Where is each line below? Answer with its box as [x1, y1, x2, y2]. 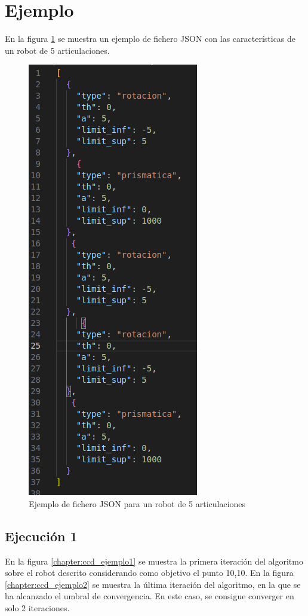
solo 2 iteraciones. [5, 602, 70, 614]
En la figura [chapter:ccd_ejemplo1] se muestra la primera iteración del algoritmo [5, 554, 303, 567]
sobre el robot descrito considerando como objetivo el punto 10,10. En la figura [5, 566, 294, 579]
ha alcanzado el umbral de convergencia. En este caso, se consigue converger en [5, 590, 294, 602]
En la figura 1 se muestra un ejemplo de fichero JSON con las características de [5, 32, 296, 45]
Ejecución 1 [5, 526, 78, 545]
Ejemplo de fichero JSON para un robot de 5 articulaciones [29, 497, 246, 510]
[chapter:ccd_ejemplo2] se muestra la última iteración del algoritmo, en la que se [5, 578, 301, 590]
